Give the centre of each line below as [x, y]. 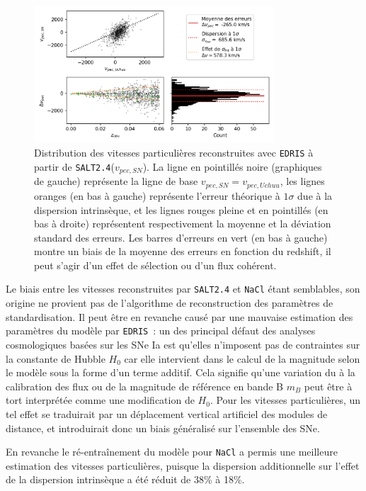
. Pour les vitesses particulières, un [285, 400]
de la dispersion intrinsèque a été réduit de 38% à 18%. [125, 479]
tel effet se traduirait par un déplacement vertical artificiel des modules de [167, 413]
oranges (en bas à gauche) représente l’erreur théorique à [157, 195]
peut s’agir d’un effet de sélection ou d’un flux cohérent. [155, 265]
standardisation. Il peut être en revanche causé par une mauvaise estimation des [179, 316]
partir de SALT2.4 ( [74, 167]
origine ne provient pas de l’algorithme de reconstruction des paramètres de [170, 303]
